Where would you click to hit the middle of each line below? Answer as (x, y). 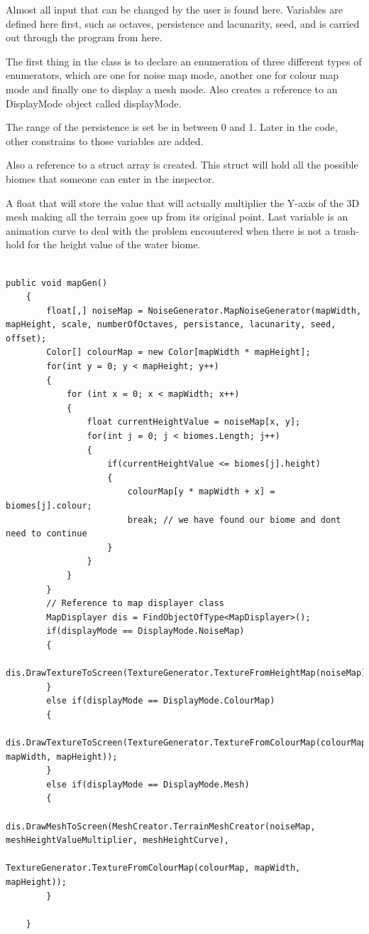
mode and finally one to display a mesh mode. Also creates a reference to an (172, 89)
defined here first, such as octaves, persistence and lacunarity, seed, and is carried (183, 23)
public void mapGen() (57, 283)
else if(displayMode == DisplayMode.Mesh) (148, 784)
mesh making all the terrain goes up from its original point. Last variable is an (177, 217)
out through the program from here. (84, 37)
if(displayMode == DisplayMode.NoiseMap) (145, 631)
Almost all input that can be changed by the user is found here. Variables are (174, 9)
